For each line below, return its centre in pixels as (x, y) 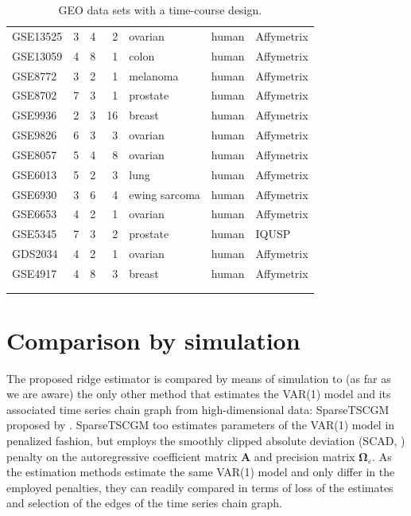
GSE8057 (35, 154)
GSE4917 (35, 273)
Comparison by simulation (153, 340)
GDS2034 (35, 254)
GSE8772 (35, 75)
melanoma (154, 75)
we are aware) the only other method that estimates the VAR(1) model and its (199, 394)
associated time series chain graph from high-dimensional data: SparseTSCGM (198, 409)
